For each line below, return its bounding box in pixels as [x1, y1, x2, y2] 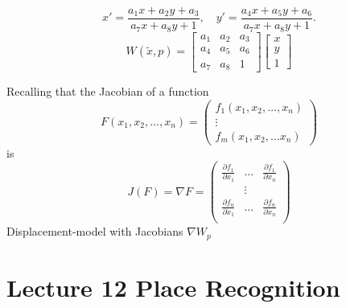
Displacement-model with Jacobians [6, 223, 183, 240]
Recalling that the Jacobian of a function [6, 82, 209, 99]
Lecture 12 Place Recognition [6, 271, 340, 304]
